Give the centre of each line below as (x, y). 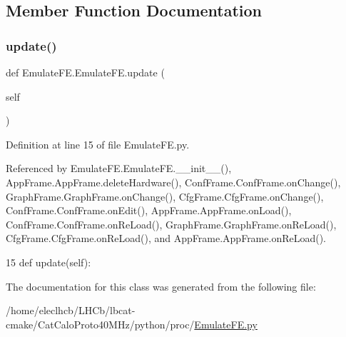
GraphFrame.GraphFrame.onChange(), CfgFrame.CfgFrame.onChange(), (165, 196)
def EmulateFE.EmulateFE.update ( (85, 72)
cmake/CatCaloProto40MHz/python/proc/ (100, 324)
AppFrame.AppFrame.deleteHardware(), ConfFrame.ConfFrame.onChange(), (173, 182)
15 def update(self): (49, 262)
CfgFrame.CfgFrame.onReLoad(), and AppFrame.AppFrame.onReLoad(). (166, 238)
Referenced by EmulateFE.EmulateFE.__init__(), (119, 168)
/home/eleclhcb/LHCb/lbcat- (71, 310)
